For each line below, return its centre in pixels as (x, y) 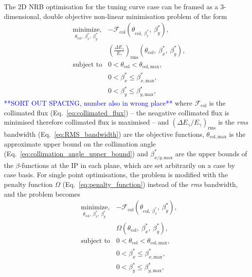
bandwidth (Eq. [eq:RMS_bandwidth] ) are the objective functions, (104, 134)
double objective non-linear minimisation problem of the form (135, 16)
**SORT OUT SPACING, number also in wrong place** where (98, 102)
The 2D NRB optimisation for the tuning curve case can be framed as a (111, 6)
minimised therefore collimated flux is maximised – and (87, 122)
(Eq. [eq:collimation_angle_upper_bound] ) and (76, 153)
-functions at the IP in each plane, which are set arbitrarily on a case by (127, 165)
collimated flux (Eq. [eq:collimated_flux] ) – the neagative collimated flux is (117, 112)
